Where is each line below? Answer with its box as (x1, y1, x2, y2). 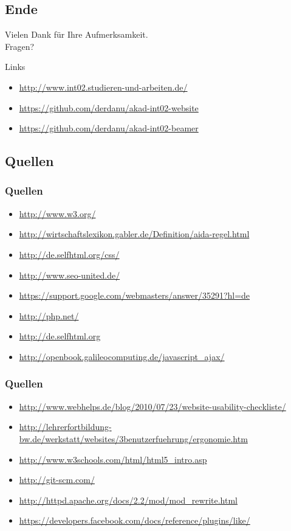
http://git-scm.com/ (19, 473, 95, 486)
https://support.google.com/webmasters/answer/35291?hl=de (19, 289, 250, 302)
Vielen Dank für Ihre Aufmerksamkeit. (5, 28, 148, 41)
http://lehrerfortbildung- (19, 420, 112, 433)
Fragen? (5, 40, 35, 52)
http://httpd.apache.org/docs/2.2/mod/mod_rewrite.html (19, 493, 238, 506)
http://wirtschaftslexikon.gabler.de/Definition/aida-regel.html (19, 227, 250, 240)
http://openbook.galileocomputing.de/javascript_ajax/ (19, 350, 225, 363)
